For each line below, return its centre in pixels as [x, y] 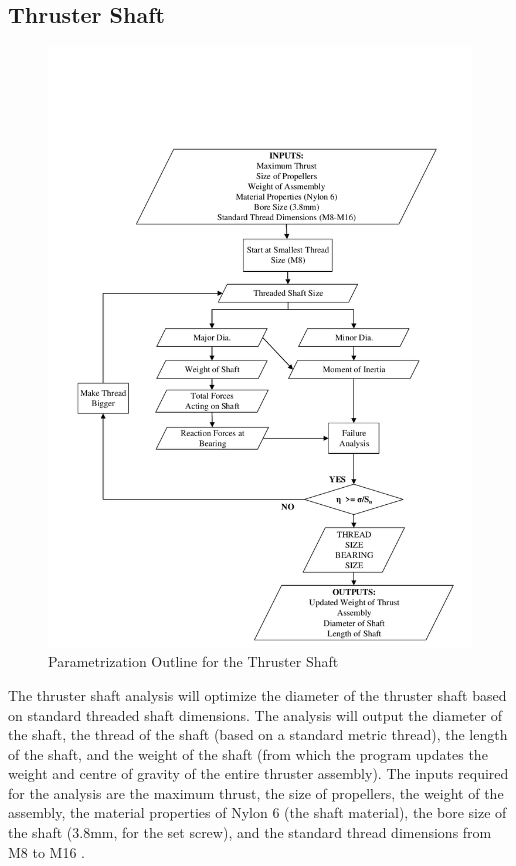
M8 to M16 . [47, 851]
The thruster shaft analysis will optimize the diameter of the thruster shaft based [257, 694]
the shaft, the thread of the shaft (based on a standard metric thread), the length [258, 734]
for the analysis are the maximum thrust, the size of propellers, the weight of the [256, 792]
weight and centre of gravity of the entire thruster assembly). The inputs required [258, 773]
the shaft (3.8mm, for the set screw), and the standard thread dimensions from [250, 832]
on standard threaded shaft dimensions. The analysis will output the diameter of [255, 714]
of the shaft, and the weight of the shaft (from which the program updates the [248, 753]
